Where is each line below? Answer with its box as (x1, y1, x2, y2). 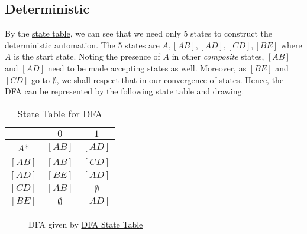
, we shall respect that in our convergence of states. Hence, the (56, 73, 284, 85)
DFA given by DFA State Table (28, 217, 143, 230)
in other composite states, (172, 50, 264, 62)
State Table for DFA (17, 106, 102, 120)
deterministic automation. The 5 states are (5, 38, 160, 51)
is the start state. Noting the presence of (14, 50, 160, 62)
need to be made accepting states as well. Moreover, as (47, 61, 247, 74)
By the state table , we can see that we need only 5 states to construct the (5, 27, 273, 39)
